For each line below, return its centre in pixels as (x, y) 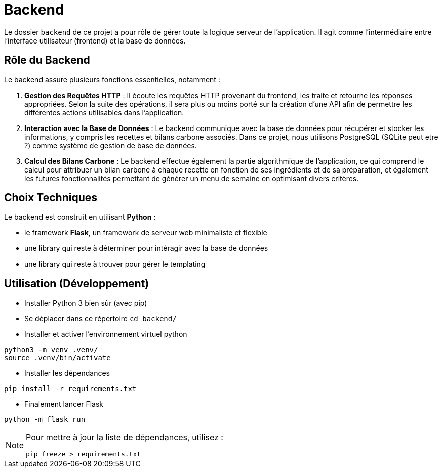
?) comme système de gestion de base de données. (111, 145)
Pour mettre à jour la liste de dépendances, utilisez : (125, 437)
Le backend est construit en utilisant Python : (80, 217)
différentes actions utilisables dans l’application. (104, 112)
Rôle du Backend (47, 60)
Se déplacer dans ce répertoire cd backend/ (101, 319)
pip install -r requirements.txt (70, 389)
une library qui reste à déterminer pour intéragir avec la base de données (146, 248)
